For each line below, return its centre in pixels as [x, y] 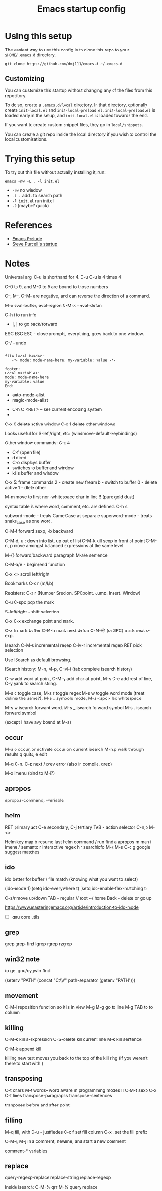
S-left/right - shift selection [32, 612]
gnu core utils [26, 917]
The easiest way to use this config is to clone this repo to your [67, 50]
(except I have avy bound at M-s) [38, 722]
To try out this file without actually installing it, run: [55, 172]
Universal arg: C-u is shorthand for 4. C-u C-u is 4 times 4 [63, 277]
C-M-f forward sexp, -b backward [39, 531]
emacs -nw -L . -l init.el [32, 181]
